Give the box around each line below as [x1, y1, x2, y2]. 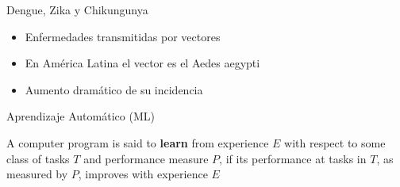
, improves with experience [78, 166, 208, 182]
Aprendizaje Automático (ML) [6, 108, 155, 124]
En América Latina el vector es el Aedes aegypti [25, 55, 260, 71]
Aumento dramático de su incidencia [25, 81, 203, 97]
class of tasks [6, 150, 70, 166]
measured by [6, 166, 68, 182]
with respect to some [284, 134, 386, 151]
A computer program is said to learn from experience [6, 134, 269, 151]
